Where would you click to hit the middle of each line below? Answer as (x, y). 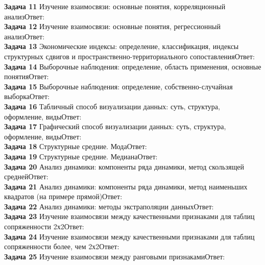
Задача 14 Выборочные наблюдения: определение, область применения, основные (133, 66)
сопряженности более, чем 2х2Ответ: (62, 246)
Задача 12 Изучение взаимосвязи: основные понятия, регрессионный (112, 26)
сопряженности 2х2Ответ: (44, 226)
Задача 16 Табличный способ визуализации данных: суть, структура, (112, 106)
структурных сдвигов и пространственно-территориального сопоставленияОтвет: (129, 56)
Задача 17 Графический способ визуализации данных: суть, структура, (115, 126)
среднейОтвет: (26, 176)
